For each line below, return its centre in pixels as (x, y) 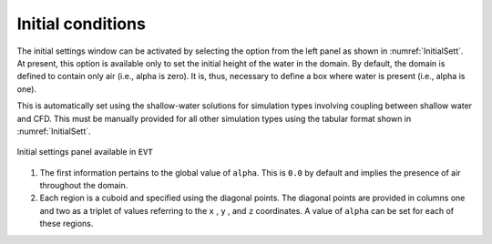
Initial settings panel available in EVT (85, 152)
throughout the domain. (84, 186)
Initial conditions (81, 24)
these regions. (67, 224)
